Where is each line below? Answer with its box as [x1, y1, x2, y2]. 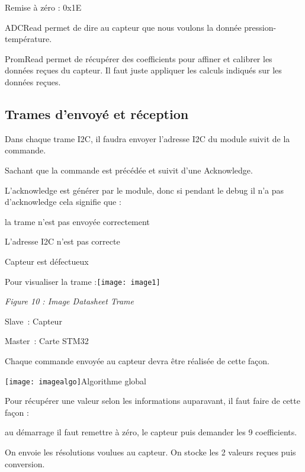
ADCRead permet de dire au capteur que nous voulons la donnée [5, 21, 242, 33]
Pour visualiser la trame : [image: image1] [5, 275, 160, 287]
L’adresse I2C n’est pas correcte [5, 235, 120, 248]
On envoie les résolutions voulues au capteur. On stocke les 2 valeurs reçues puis [5, 445, 296, 458]
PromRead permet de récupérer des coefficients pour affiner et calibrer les [5, 52, 272, 65]
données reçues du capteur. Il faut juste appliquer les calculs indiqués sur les [5, 64, 282, 76]
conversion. [5, 457, 45, 470]
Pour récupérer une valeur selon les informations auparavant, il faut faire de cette [5, 394, 300, 407]
